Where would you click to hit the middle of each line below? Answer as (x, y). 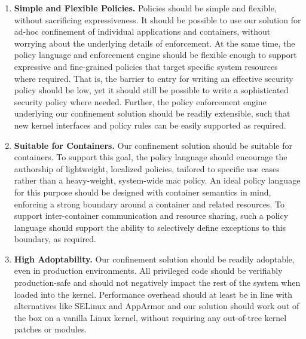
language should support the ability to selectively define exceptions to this (150, 227)
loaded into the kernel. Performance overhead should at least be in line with (153, 294)
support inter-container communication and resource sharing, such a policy (151, 216)
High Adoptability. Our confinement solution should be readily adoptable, (154, 259)
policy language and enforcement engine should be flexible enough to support (155, 55)
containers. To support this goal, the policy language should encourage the (151, 157)
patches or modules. (51, 329)
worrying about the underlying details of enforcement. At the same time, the (154, 43)
